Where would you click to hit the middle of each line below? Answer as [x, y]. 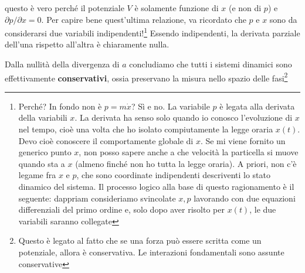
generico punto [45, 152]
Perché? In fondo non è [60, 106]
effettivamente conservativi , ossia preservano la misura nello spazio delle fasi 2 [146, 77]
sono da [283, 19]
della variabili [43, 117]
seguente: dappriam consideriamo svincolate [97, 198]
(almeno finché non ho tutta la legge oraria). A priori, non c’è [186, 163]
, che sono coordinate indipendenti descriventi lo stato [173, 175]
